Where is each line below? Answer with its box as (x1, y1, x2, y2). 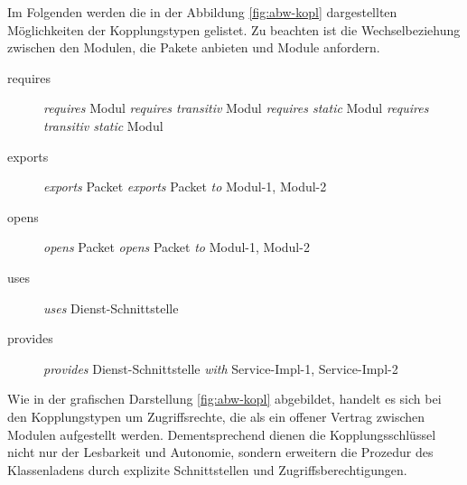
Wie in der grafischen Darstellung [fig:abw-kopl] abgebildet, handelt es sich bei (7, 389, 442, 408)
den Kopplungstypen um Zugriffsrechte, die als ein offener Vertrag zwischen (7, 406, 425, 425)
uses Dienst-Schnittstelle (43, 298, 179, 317)
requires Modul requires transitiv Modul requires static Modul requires (43, 98, 429, 117)
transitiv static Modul (43, 116, 163, 135)
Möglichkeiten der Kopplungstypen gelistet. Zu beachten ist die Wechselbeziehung (7, 20, 461, 39)
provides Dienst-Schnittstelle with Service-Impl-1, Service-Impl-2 (43, 359, 398, 378)
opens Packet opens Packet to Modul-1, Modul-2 (43, 238, 310, 256)
